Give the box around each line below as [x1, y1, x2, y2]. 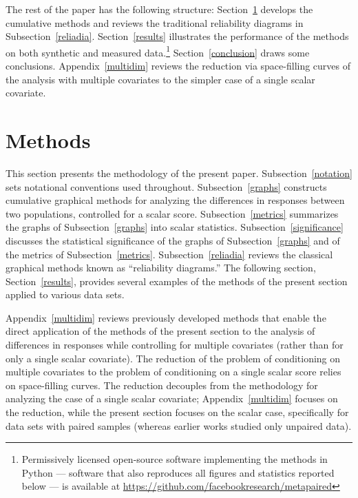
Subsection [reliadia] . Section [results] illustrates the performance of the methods [6, 29, 349, 43]
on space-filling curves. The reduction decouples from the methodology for [6, 377, 318, 392]
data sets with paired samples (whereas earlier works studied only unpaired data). [6, 418, 352, 433]
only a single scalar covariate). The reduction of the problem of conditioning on [6, 351, 341, 365]
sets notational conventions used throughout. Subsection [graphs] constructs [6, 179, 327, 194]
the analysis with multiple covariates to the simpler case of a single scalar [6, 72, 315, 86]
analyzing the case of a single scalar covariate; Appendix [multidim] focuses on [6, 391, 338, 406]
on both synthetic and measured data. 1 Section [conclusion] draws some [6, 43, 310, 59]
